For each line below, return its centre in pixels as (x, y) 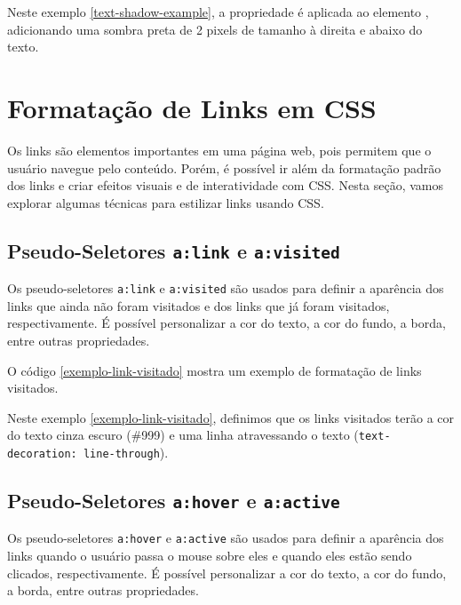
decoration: (42, 454)
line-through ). (126, 452)
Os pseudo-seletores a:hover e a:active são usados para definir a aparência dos (226, 538)
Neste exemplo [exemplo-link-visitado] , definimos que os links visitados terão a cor (231, 417)
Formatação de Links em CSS (192, 107)
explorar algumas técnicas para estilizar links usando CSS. (166, 202)
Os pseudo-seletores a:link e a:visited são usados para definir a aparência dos (226, 288)
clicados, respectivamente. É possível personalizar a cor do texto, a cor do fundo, (227, 573)
